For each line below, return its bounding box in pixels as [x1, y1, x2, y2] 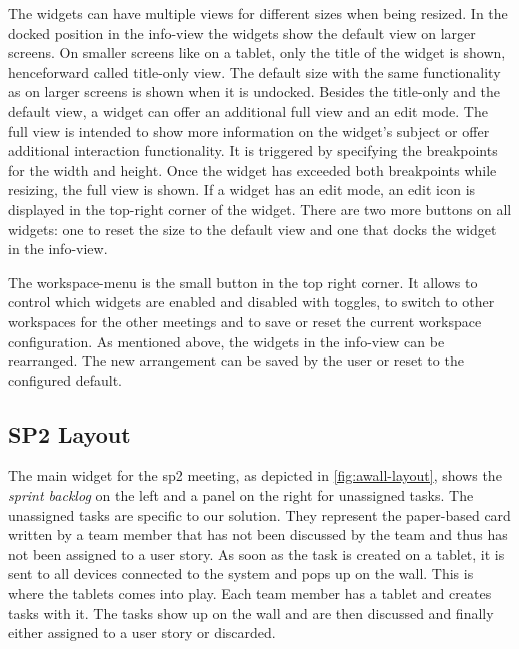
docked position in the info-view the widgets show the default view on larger [8, 22, 476, 43]
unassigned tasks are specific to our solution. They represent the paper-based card [8, 504, 511, 525]
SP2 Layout [8, 418, 131, 449]
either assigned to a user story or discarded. [8, 622, 276, 643]
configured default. [8, 369, 123, 390]
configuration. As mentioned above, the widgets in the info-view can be [8, 330, 445, 351]
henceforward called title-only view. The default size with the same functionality [8, 61, 501, 82]
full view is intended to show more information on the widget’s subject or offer [8, 120, 490, 141]
